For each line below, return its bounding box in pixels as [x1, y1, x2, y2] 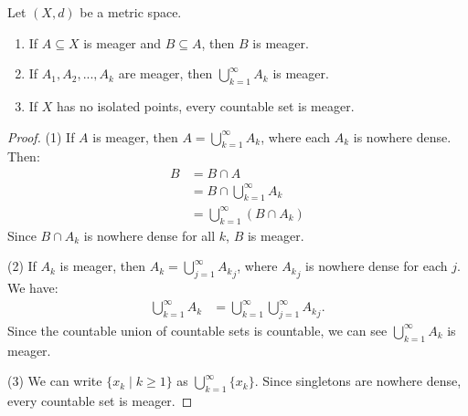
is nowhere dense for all [83, 225, 216, 244]
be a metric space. [80, 3, 182, 21]
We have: [7, 278, 58, 297]
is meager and [83, 33, 162, 52]
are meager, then [118, 64, 213, 83]
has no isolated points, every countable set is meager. [57, 96, 355, 115]
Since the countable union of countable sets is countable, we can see [7, 320, 388, 339]
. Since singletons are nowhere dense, [254, 371, 462, 390]
